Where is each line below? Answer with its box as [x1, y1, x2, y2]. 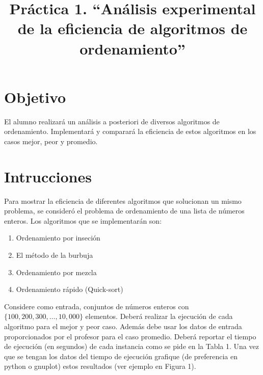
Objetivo [4, 86, 66, 107]
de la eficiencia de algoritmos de [17, 18, 248, 39]
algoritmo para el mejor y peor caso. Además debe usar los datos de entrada [4, 320, 242, 331]
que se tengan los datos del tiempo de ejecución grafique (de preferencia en [4, 351, 238, 361]
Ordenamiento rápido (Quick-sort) [16, 284, 123, 294]
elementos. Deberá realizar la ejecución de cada [85, 311, 233, 322]
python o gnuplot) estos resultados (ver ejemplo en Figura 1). [4, 361, 196, 371]
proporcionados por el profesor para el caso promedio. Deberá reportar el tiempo [4, 331, 256, 341]
